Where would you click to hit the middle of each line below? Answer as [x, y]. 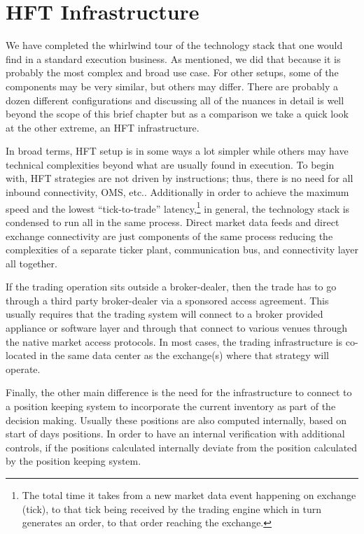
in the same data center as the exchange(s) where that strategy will [184, 355]
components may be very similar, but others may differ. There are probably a [172, 86]
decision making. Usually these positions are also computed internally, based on [176, 420]
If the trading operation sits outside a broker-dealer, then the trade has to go [171, 287]
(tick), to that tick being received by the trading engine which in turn [171, 508]
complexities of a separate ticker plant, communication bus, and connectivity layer [182, 250]
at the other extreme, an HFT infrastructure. [103, 127]
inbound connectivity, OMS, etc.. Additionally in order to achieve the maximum [177, 192]
